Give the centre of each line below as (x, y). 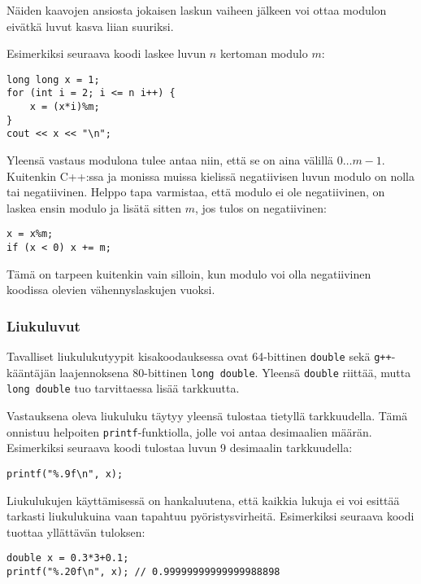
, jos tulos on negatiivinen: (260, 207)
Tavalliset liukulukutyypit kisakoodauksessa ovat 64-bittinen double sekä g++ (199, 356)
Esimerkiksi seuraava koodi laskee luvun (106, 53)
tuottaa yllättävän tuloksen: (76, 531)
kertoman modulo (264, 53)
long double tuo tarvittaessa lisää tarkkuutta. (123, 388)
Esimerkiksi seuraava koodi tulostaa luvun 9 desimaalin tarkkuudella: (180, 448)
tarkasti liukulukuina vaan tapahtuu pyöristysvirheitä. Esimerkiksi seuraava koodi (210, 516)
